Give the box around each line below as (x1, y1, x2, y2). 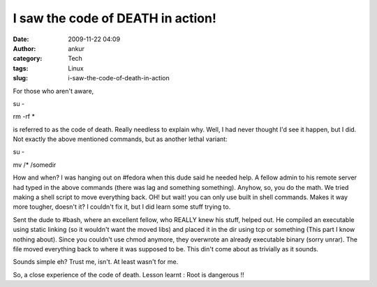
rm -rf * (13, 112, 35, 121)
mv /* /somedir (13, 161, 57, 169)
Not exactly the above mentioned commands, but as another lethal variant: (13, 135, 228, 143)
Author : (13, 44, 36, 52)
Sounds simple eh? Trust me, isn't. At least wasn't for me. (13, 258, 179, 266)
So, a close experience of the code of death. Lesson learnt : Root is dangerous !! (13, 270, 244, 279)
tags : (13, 64, 29, 73)
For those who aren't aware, (13, 87, 94, 95)
